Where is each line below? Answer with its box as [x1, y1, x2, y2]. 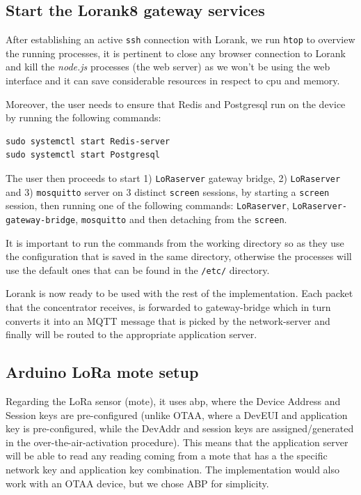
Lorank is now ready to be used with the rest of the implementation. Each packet [6, 286, 353, 300]
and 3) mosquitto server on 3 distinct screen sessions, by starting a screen [6, 184, 330, 199]
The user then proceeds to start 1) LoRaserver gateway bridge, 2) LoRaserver [6, 171, 341, 185]
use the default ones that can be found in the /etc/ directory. [6, 262, 270, 277]
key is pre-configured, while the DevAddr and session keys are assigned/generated [6, 421, 354, 436]
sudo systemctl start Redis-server [6, 136, 170, 146]
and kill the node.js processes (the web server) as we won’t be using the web [6, 59, 330, 74]
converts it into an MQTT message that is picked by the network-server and [6, 313, 330, 328]
